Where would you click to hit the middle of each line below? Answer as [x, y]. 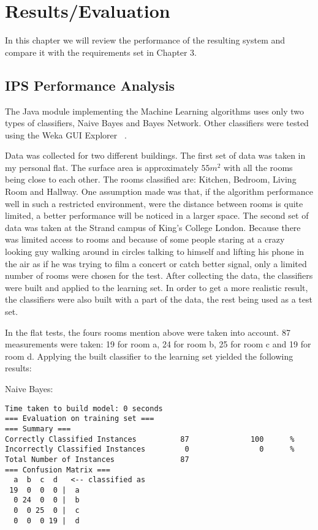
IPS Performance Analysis [90, 85]
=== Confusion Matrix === [58, 470]
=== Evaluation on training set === [80, 419]
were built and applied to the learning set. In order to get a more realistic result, [157, 287]
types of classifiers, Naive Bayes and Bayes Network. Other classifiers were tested [157, 123]
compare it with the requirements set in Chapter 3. [101, 52]
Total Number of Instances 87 [97, 459]
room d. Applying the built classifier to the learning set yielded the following [149, 356]
